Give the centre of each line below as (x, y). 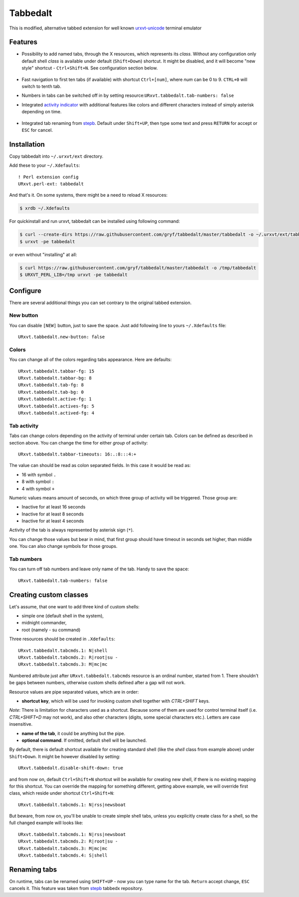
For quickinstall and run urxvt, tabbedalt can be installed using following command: (95, 221)
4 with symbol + (38, 488)
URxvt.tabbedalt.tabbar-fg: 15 (56, 371)
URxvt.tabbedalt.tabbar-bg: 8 (55, 378)
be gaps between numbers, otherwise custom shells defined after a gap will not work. (97, 683)
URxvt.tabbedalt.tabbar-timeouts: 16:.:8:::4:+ (77, 454)
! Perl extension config (48, 177)
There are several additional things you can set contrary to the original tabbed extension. (100, 303)
